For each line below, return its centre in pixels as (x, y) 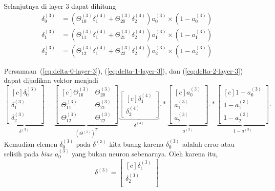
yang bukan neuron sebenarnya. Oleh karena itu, (145, 153)
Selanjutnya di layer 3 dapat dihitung (60, 6)
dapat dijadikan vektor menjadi (51, 80)
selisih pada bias (28, 153)
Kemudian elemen (31, 143)
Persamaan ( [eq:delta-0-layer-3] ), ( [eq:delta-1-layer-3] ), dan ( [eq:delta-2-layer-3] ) (124, 70)
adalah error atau (208, 143)
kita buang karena (136, 143)
